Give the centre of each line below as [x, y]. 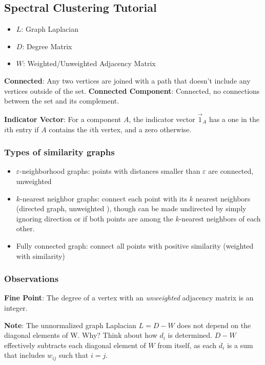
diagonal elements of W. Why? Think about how [81, 335]
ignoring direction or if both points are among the [95, 218]
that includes [25, 355]
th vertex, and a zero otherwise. [142, 129]
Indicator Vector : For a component [63, 119]
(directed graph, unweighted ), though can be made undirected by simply [131, 208]
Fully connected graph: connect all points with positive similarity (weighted [135, 245]
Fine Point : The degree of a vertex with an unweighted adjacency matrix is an [129, 298]
